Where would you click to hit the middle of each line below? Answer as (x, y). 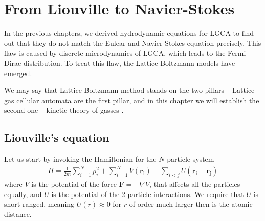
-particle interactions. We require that (184, 194)
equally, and (23, 194)
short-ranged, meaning (39, 204)
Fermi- (238, 53)
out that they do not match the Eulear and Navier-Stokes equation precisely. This (133, 43)
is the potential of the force (74, 184)
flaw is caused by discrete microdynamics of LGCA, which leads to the (115, 53)
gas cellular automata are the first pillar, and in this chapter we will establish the (132, 100)
